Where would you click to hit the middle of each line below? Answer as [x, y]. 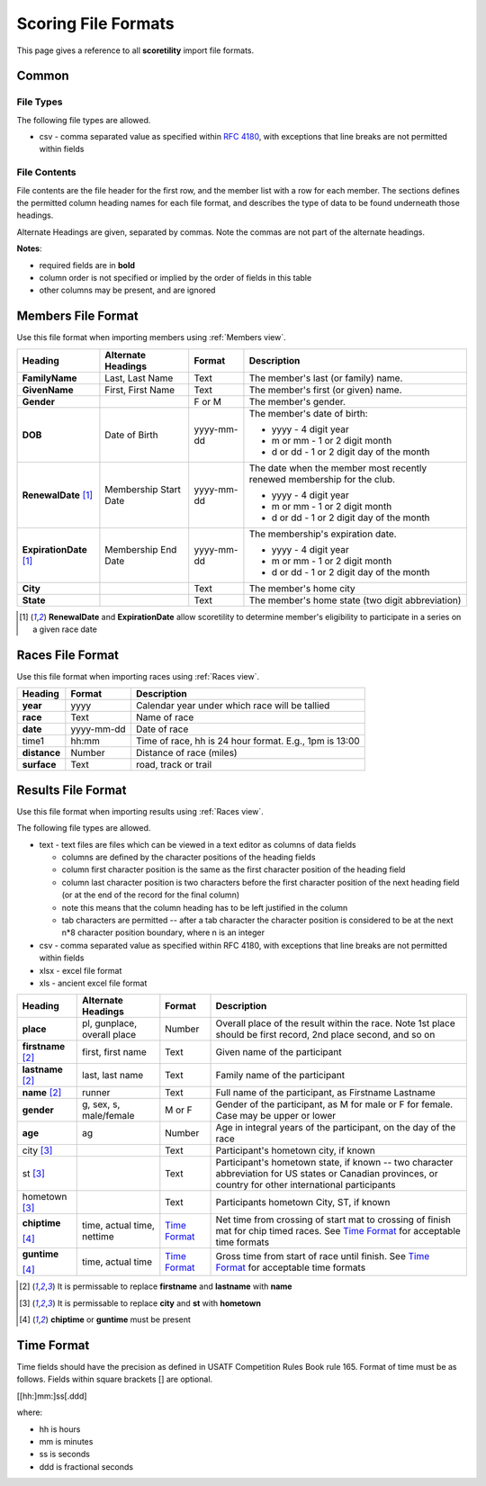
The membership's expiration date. [323, 534]
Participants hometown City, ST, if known [303, 1202]
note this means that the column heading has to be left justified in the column [205, 907]
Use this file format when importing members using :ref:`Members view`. [152, 338]
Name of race [165, 717]
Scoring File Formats [95, 23]
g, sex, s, [101, 1104]
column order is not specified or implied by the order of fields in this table [175, 277]
